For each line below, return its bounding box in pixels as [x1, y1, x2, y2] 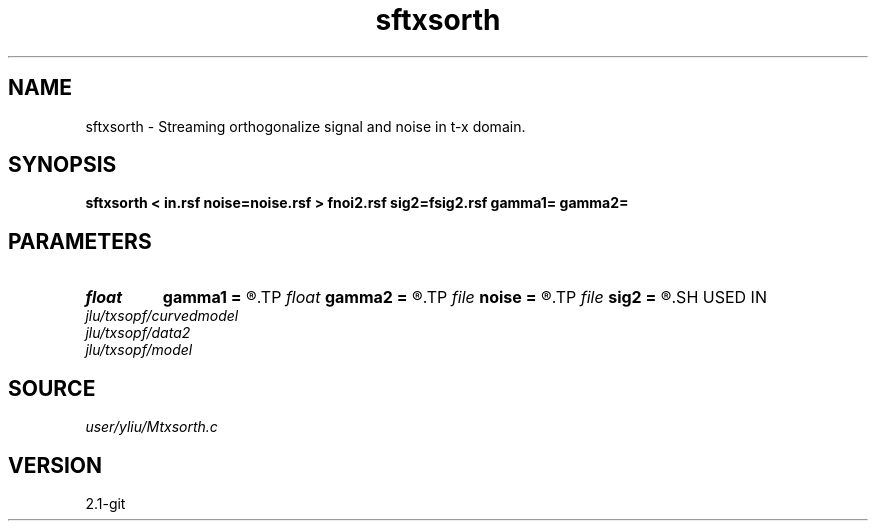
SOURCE [8, 375, 96, 401]
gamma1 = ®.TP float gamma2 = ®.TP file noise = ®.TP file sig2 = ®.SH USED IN [162, 287, 767, 308]
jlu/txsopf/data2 [85, 324, 191, 342]
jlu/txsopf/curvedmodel [85, 307, 239, 325]
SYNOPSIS [8, 152, 117, 178]
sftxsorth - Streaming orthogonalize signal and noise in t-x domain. [85, 117, 526, 135]
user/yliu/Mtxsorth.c [85, 418, 218, 436]
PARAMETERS [8, 228, 152, 254]
